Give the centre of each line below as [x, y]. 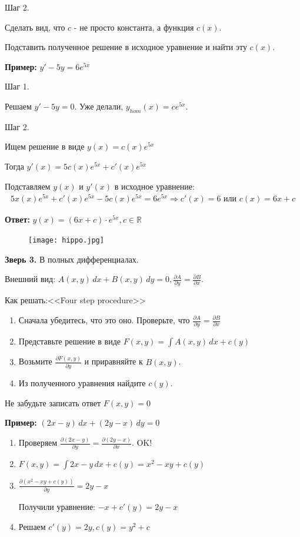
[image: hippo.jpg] [66, 240]
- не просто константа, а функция [134, 27]
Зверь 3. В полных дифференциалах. [72, 259]
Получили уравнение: [57, 507]
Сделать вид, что [35, 27]
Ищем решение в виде [45, 146]
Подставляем [28, 186]
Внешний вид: [30, 279]
